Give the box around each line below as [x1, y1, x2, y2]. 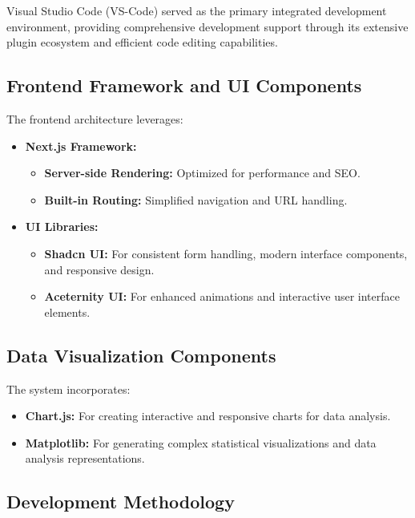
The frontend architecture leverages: [6, 110, 183, 127]
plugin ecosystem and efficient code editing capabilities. [6, 34, 278, 51]
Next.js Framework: [25, 137, 137, 154]
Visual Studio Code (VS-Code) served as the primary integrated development [6, 2, 387, 18]
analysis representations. [25, 450, 145, 467]
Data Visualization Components [6, 342, 276, 367]
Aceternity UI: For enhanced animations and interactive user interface [44, 288, 400, 305]
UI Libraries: [25, 218, 99, 235]
